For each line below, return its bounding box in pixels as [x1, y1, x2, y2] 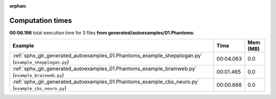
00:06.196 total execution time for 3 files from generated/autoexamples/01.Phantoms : [9, 30, 195, 36]
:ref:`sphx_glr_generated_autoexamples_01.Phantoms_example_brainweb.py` [12, 65, 197, 72]
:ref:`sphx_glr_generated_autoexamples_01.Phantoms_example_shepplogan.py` [12, 52, 203, 59]
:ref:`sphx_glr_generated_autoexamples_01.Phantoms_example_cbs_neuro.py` [12, 78, 199, 85]
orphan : [9, 3, 27, 9]
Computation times [9, 16, 72, 25]
